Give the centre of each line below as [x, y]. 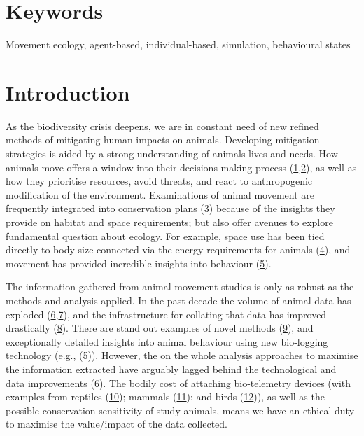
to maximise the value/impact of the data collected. [117, 424]
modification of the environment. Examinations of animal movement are [160, 194]
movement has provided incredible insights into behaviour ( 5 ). [139, 263]
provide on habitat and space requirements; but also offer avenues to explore [169, 222]
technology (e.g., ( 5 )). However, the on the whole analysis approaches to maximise [182, 355]
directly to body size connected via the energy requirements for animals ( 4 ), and [178, 249]
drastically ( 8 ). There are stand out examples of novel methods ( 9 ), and [160, 328]
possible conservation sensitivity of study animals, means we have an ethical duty [180, 410]
